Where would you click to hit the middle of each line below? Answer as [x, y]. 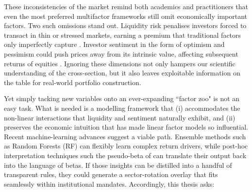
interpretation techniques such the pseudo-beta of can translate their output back [125, 155]
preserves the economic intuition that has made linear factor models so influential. [126, 127]
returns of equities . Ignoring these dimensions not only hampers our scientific [120, 63]
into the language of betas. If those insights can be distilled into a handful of [118, 165]
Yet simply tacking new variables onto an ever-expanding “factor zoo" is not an [122, 98]
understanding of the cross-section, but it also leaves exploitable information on [122, 73]
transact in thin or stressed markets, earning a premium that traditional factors [123, 35]
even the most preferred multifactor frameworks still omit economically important [126, 16]
